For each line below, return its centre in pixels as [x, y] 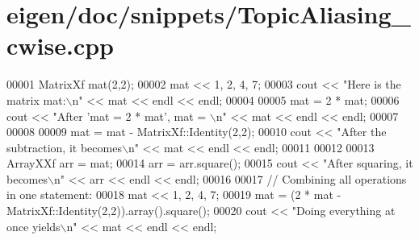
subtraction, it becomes [64, 147]
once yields [34, 226]
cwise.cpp [61, 46]
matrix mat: [36, 99]
